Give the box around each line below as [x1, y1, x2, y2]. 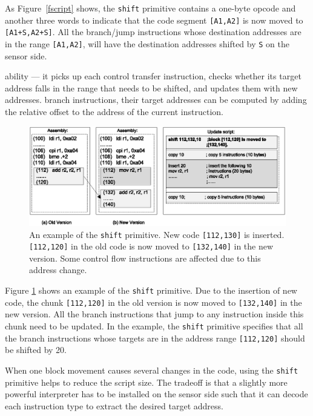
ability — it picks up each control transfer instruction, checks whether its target [5, 70, 301, 82]
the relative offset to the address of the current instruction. [5, 105, 223, 117]
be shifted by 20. [5, 343, 67, 356]
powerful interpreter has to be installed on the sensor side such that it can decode [5, 388, 308, 400]
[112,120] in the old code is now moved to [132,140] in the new [29, 240, 274, 253]
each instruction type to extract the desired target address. [5, 399, 223, 412]
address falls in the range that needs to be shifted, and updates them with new [5, 81, 298, 94]
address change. [29, 263, 87, 276]
